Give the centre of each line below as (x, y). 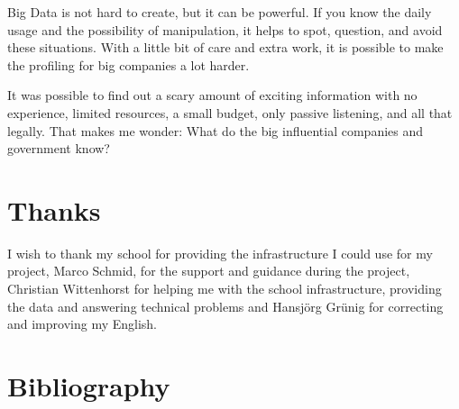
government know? (59, 148)
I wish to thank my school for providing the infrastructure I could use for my (220, 253)
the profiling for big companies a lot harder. (129, 64)
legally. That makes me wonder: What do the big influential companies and (216, 130)
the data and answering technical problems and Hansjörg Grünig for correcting (225, 306)
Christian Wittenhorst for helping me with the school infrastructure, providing (225, 289)
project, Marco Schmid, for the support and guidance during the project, (209, 271)
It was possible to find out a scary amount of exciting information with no (212, 95)
